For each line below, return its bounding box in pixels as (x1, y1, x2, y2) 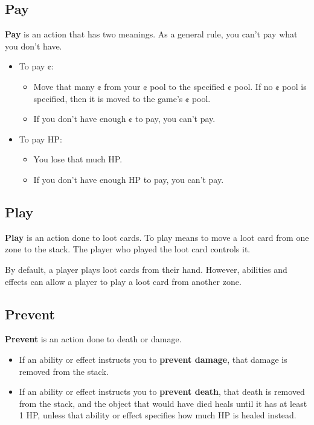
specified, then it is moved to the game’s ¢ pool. (33, 92, 211, 104)
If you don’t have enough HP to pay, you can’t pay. (33, 173, 224, 185)
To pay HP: (19, 132, 62, 145)
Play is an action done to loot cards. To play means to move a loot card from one (5, 231, 309, 243)
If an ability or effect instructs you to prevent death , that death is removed (19, 385, 305, 398)
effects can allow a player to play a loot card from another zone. (5, 275, 242, 287)
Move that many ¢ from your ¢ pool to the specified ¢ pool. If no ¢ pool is (33, 80, 307, 92)
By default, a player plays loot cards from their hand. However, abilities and (5, 263, 287, 275)
